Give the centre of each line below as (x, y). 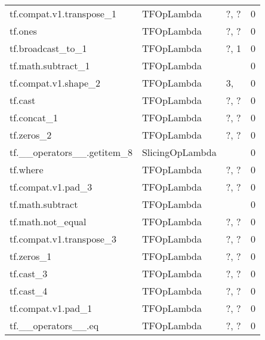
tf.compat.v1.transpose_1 (63, 13)
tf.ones (23, 31)
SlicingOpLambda (179, 152)
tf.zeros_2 (31, 135)
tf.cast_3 (29, 273)
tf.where (27, 169)
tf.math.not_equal (48, 221)
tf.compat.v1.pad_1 (51, 308)
